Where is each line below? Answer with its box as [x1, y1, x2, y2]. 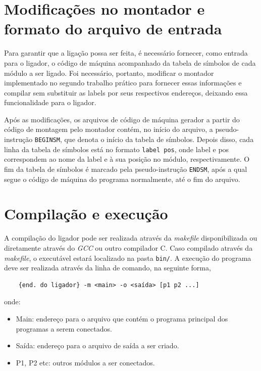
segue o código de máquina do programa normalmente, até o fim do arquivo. [4, 173, 240, 184]
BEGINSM [34, 136, 60, 144]
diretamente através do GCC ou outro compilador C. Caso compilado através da [4, 242, 253, 253]
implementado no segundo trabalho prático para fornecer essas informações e [4, 77, 242, 88]
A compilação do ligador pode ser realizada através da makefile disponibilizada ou [4, 233, 257, 243]
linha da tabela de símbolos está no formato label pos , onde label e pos [4, 144, 229, 154]
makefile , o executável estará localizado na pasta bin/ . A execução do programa [4, 252, 251, 263]
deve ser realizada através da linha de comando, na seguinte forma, [4, 262, 211, 273]
